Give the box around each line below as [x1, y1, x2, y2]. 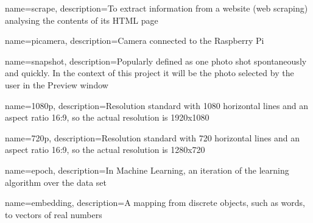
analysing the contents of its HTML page [5, 13, 158, 26]
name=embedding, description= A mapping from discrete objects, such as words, [5, 196, 305, 209]
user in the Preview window [5, 78, 108, 91]
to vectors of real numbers [5, 208, 102, 221]
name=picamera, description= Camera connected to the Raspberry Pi [5, 34, 264, 47]
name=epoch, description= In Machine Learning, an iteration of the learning [5, 163, 289, 176]
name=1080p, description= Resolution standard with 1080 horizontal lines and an [5, 99, 309, 111]
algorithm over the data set [5, 175, 107, 188]
